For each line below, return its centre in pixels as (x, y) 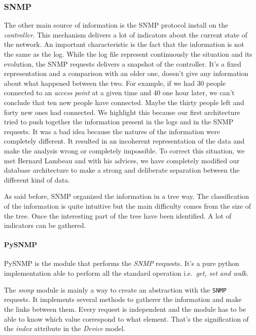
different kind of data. (37, 179)
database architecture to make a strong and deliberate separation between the (122, 170)
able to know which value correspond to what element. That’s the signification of (127, 318)
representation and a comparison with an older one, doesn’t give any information (126, 73)
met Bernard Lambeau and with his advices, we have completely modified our (122, 160)
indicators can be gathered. (45, 225)
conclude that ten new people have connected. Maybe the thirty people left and (124, 102)
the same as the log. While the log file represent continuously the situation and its (128, 54)
